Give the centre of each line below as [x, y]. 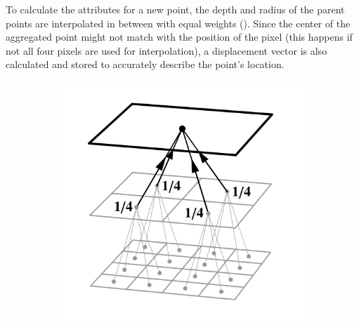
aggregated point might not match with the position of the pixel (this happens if [179, 37]
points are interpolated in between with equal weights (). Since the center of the [178, 23]
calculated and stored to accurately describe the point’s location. [145, 64]
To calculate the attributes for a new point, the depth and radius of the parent [175, 9]
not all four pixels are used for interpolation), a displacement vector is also [167, 50]
